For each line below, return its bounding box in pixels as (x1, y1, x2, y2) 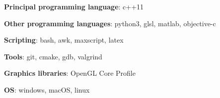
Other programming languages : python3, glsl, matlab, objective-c (4, 18, 216, 28)
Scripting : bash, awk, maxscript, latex (4, 35, 124, 45)
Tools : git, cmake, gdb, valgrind (4, 51, 102, 61)
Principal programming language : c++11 (4, 1, 144, 11)
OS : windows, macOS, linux (4, 84, 90, 95)
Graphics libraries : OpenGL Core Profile (4, 68, 136, 78)
